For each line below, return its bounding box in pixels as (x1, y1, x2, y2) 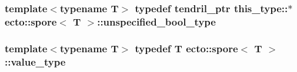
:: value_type (5, 54, 66, 69)
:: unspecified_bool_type (97, 14, 216, 28)
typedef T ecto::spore (135, 41, 238, 55)
